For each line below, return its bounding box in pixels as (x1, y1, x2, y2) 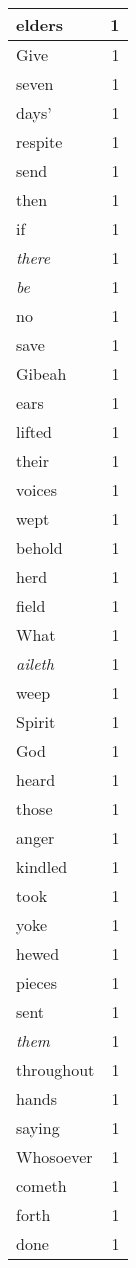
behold (16, 536, 63, 559)
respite (16, 130, 63, 153)
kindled (16, 855, 68, 878)
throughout (16, 1058, 95, 1081)
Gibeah (16, 362, 67, 385)
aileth (16, 652, 55, 675)
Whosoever (16, 1145, 93, 1168)
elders (16, 13, 64, 36)
